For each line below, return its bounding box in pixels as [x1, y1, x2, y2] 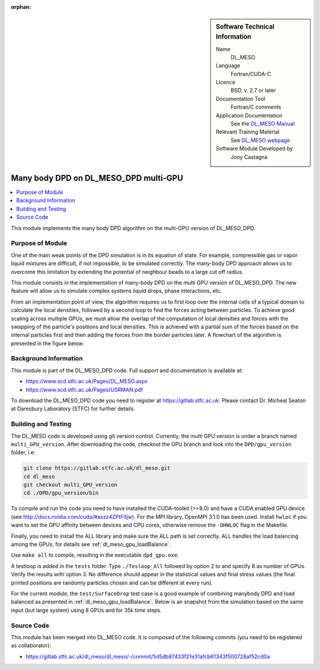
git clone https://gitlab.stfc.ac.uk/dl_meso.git [23, 465, 171, 471]
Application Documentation [216, 111, 283, 119]
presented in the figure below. [11, 340, 84, 347]
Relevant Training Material [216, 128, 280, 136]
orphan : [11, 4, 31, 10]
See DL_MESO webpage [231, 136, 290, 143]
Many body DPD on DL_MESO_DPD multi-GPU [11, 173, 184, 183]
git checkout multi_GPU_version [23, 481, 118, 489]
